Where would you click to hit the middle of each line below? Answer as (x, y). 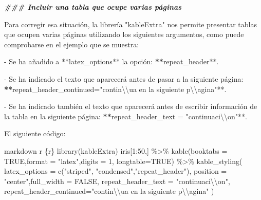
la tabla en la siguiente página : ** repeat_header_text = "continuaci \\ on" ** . (126, 116)
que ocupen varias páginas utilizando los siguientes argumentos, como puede (124, 34)
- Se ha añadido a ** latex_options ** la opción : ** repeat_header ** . (111, 61)
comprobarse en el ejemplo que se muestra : (72, 44)
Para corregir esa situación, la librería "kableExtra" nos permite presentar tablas (130, 24)
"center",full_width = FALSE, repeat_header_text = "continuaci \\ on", (117, 181)
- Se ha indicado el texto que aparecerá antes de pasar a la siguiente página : (124, 78)
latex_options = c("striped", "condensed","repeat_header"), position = (116, 171)
